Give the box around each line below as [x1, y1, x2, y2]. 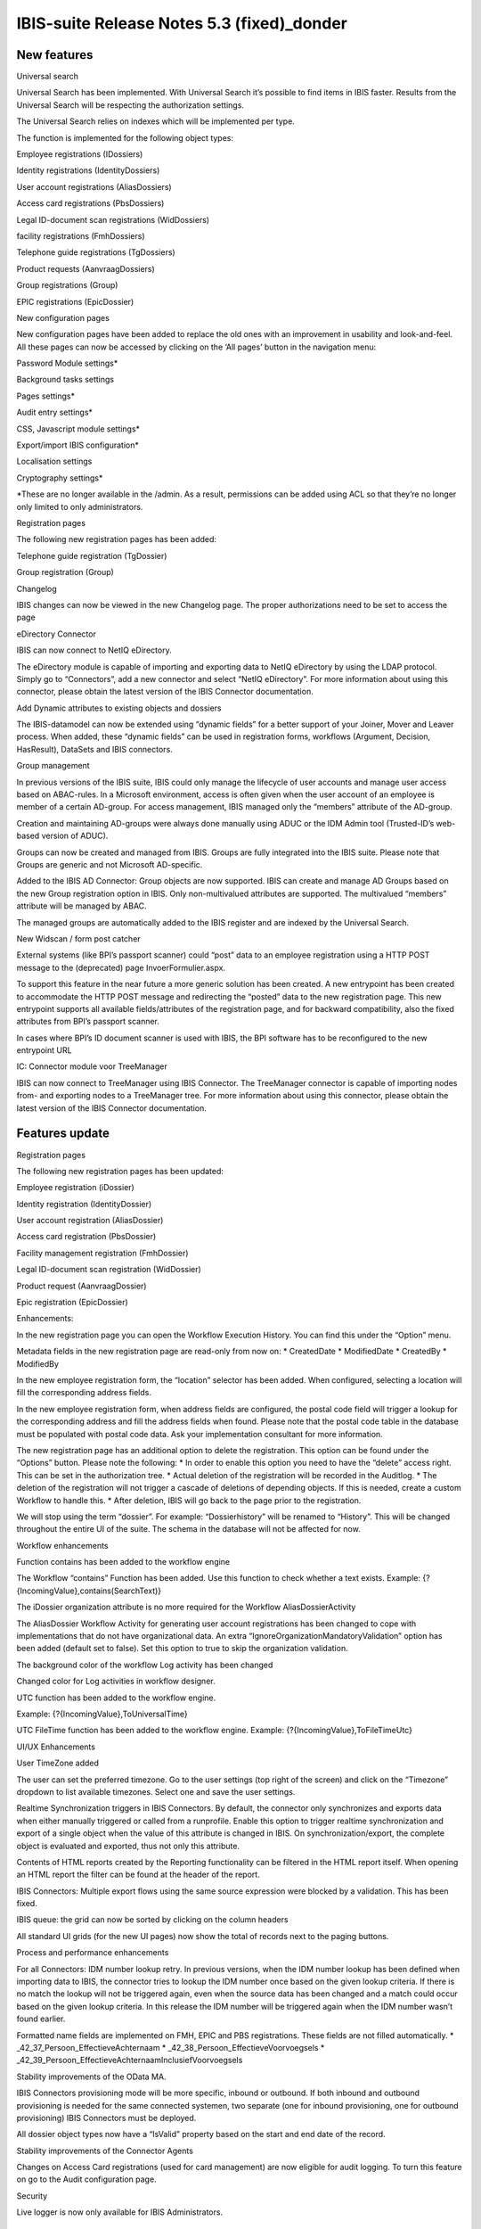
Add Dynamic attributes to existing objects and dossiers [16, 703, 222, 713]
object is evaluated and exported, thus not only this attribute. [16, 1840, 240, 1851]
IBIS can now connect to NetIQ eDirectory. [16, 645, 173, 655]
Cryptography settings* [16, 473, 103, 483]
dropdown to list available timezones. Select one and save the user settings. [16, 1786, 296, 1797]
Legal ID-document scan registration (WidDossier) [16, 1264, 202, 1275]
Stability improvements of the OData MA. [16, 2071, 167, 2082]
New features [16, 47, 94, 62]
